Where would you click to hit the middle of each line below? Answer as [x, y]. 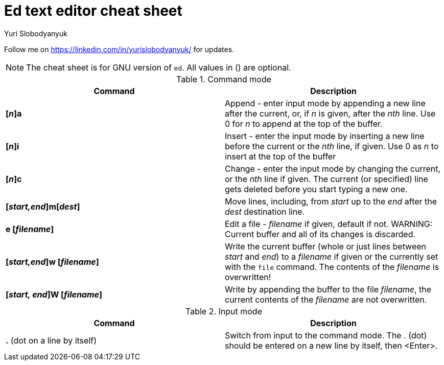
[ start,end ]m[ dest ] [43, 206]
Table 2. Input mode [224, 311]
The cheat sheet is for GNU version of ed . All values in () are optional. [159, 67]
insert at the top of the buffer [281, 156]
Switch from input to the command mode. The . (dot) [326, 335]
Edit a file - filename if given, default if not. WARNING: [329, 224]
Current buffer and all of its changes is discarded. [320, 234]
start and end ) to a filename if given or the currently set [332, 256]
